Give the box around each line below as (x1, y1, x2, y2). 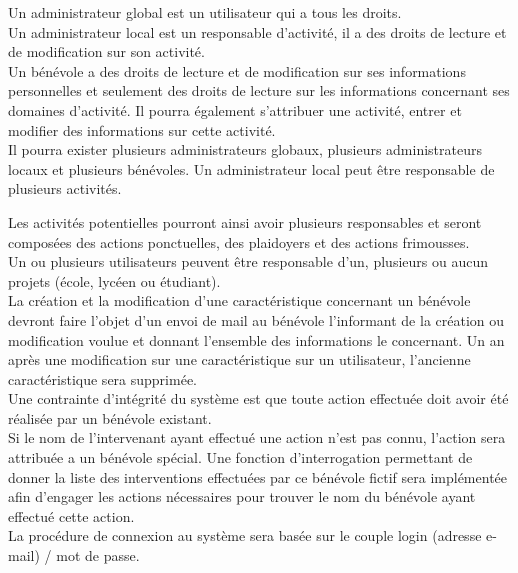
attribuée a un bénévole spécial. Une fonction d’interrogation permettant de (8, 447, 473, 468)
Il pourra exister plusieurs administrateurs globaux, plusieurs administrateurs (8, 139, 482, 160)
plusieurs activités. (8, 178, 122, 199)
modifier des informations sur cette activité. (8, 119, 276, 140)
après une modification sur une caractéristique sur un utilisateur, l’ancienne (8, 349, 471, 370)
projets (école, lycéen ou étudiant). (8, 270, 221, 291)
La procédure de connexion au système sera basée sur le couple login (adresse (8, 525, 482, 546)
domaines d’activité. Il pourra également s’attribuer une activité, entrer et (8, 99, 462, 120)
